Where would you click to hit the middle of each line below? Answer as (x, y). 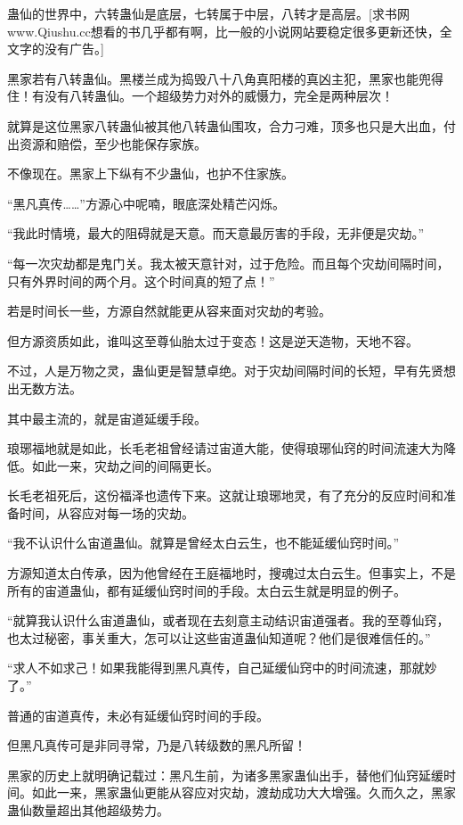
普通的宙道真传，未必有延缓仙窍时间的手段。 (138, 715)
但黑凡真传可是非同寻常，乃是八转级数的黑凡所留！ (157, 745)
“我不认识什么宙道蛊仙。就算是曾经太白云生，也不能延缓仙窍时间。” (203, 543)
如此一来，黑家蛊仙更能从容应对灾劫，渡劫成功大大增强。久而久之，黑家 (244, 792)
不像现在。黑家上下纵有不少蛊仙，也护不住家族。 (150, 173)
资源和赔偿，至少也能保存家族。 (113, 143)
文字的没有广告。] (56, 49)
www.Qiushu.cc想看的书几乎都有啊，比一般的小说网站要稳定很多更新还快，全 (230, 31)
